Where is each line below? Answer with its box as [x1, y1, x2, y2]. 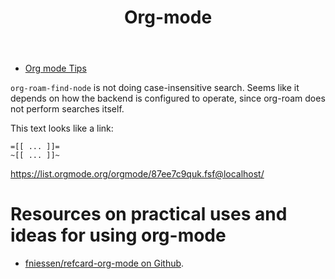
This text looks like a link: [10, 122, 114, 135]
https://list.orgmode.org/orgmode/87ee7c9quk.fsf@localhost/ [10, 168, 265, 180]
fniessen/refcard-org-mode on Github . [24, 257, 185, 270]
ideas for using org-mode [10, 224, 227, 247]
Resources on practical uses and [10, 203, 288, 226]
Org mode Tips [24, 62, 87, 75]
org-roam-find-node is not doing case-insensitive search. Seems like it [10, 82, 300, 94]
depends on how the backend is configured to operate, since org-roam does [10, 92, 326, 105]
